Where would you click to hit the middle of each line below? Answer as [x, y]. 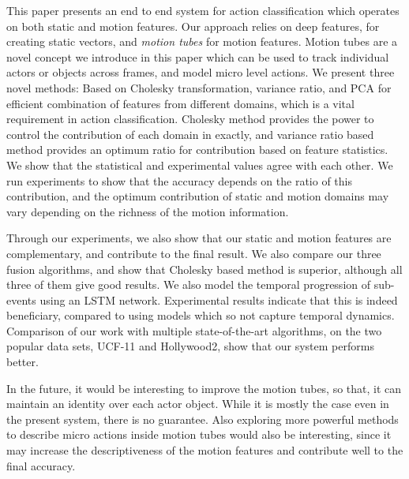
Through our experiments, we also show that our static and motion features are [199, 238]
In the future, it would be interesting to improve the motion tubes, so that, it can [204, 388]
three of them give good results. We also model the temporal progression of [189, 284]
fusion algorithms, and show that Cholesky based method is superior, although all [204, 269]
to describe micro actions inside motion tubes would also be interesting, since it [199, 434]
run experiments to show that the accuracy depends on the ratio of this [179, 180]
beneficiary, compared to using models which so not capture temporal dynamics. [201, 315]
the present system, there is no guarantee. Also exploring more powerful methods [203, 419]
